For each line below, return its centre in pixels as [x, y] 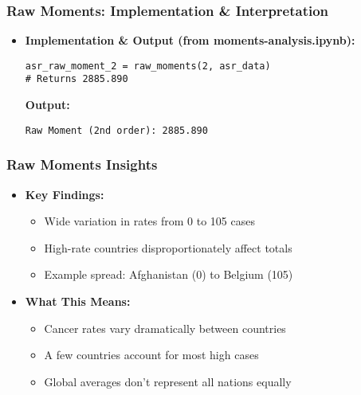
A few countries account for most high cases [151, 355]
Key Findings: [65, 194]
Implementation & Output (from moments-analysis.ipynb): [190, 40]
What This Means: [78, 301]
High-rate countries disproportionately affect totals [168, 247]
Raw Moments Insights [82, 164]
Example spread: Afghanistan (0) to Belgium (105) [169, 274]
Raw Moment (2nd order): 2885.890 [116, 130]
